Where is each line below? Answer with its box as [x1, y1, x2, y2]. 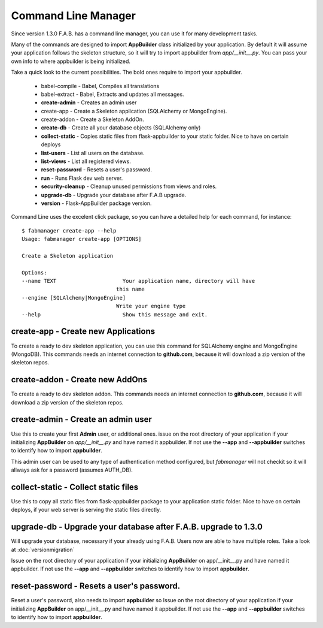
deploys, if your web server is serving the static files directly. [11, 506, 161, 514]
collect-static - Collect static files [11, 482, 139, 492]
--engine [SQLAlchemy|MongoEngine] [22, 294, 126, 301]
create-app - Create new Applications [11, 327, 156, 337]
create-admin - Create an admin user [11, 414, 153, 425]
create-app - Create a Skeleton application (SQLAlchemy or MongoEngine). [41, 107, 227, 114]
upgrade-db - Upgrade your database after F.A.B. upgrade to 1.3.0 [11, 522, 263, 532]
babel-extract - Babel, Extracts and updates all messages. [41, 90, 185, 98]
